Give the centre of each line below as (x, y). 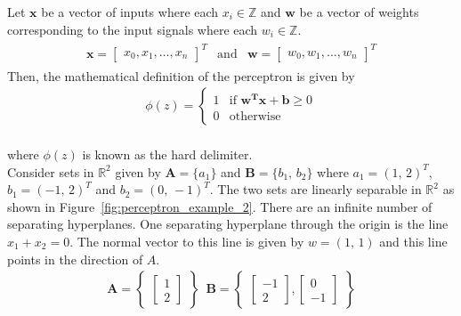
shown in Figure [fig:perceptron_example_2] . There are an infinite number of (220, 206)
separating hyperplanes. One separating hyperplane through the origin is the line (228, 224)
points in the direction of (75, 259)
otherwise (255, 116)
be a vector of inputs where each (130, 12)
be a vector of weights (359, 12)
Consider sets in (51, 171)
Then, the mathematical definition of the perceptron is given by (181, 75)
